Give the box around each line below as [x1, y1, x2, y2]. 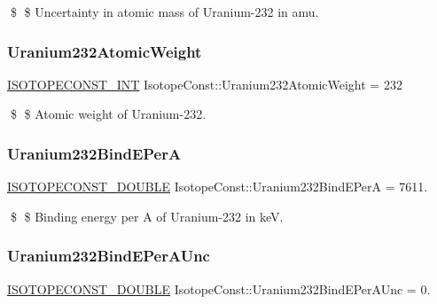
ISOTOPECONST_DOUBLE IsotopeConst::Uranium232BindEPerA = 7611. [7, 177, 428, 196]
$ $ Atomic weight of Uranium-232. [10, 105, 207, 123]
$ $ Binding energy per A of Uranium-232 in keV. [10, 207, 284, 225]
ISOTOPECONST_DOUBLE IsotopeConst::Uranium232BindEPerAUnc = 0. [7, 279, 431, 298]
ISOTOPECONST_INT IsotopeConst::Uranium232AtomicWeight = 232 [7, 74, 402, 93]
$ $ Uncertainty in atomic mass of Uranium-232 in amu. [10, 3, 319, 20]
